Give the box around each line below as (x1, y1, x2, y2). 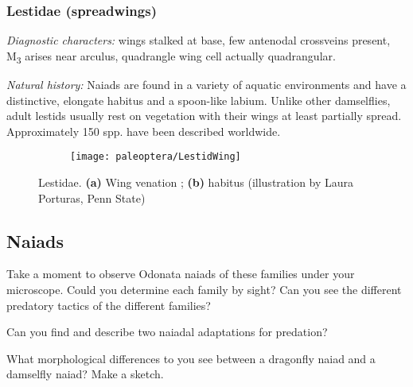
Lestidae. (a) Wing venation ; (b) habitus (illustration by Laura (38, 173, 354, 190)
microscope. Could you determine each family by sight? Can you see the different (6, 281, 402, 297)
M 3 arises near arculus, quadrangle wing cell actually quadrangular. (6, 47, 336, 66)
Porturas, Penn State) (38, 189, 146, 206)
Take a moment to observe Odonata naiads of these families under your (6, 265, 355, 282)
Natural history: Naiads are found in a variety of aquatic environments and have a (6, 75, 407, 92)
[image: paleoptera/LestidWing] (70, 151, 241, 163)
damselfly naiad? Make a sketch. (6, 366, 164, 382)
